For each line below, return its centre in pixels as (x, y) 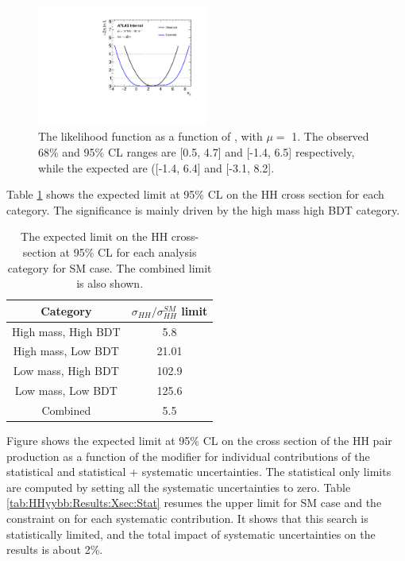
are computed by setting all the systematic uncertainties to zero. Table (179, 487)
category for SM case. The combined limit (110, 267)
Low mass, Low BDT (66, 391)
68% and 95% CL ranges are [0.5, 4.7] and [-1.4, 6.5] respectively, (197, 152)
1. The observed (330, 136)
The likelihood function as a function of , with (150, 136)
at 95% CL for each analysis (128, 251)
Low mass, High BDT (66, 371)
